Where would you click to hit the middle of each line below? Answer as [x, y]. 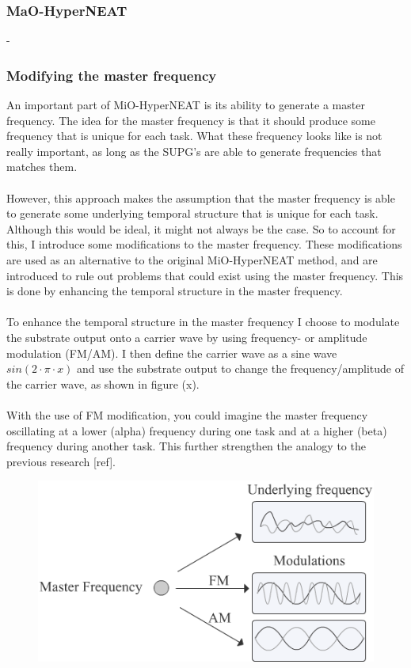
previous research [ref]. [61, 461]
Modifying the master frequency [112, 75]
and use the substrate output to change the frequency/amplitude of [241, 368]
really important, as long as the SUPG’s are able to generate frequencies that [194, 151]
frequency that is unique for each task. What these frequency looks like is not [194, 136]
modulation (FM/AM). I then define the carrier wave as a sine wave [172, 353]
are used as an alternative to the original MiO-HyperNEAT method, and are [192, 259]
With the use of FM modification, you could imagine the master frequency [187, 414]
